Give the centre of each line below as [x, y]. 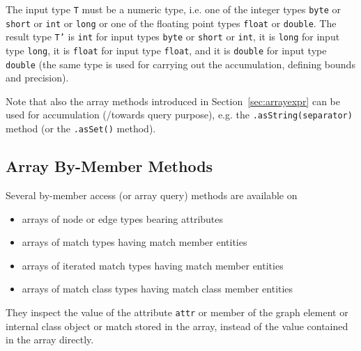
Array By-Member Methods [109, 166]
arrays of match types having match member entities [135, 242]
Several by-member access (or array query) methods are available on [152, 195]
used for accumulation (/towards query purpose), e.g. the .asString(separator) [179, 115]
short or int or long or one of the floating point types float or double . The [171, 23]
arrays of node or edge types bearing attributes [123, 218]
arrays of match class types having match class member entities [158, 289]
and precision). [37, 78]
